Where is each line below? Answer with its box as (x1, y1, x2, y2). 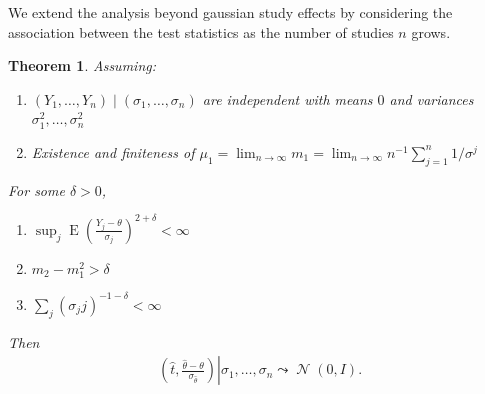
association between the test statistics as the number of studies (8, 21, 394, 42)
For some (8, 179, 65, 200)
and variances (389, 88, 474, 109)
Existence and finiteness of (31, 141, 195, 162)
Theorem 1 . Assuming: (8, 55, 156, 76)
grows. (411, 21, 451, 42)
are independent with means (202, 88, 373, 109)
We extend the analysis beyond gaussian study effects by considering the (8, 2, 453, 22)
